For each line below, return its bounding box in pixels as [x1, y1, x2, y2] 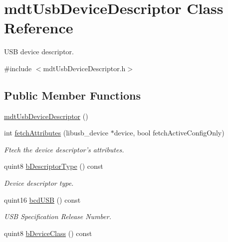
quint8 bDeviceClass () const [4, 228, 92, 238]
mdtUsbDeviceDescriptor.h [43, 63, 126, 73]
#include [4, 63, 32, 73]
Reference [4, 17, 73, 38]
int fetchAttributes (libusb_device [4, 127, 109, 138]
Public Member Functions [4, 87, 141, 103]
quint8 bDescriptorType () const [4, 161, 103, 171]
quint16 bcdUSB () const [4, 194, 81, 205]
